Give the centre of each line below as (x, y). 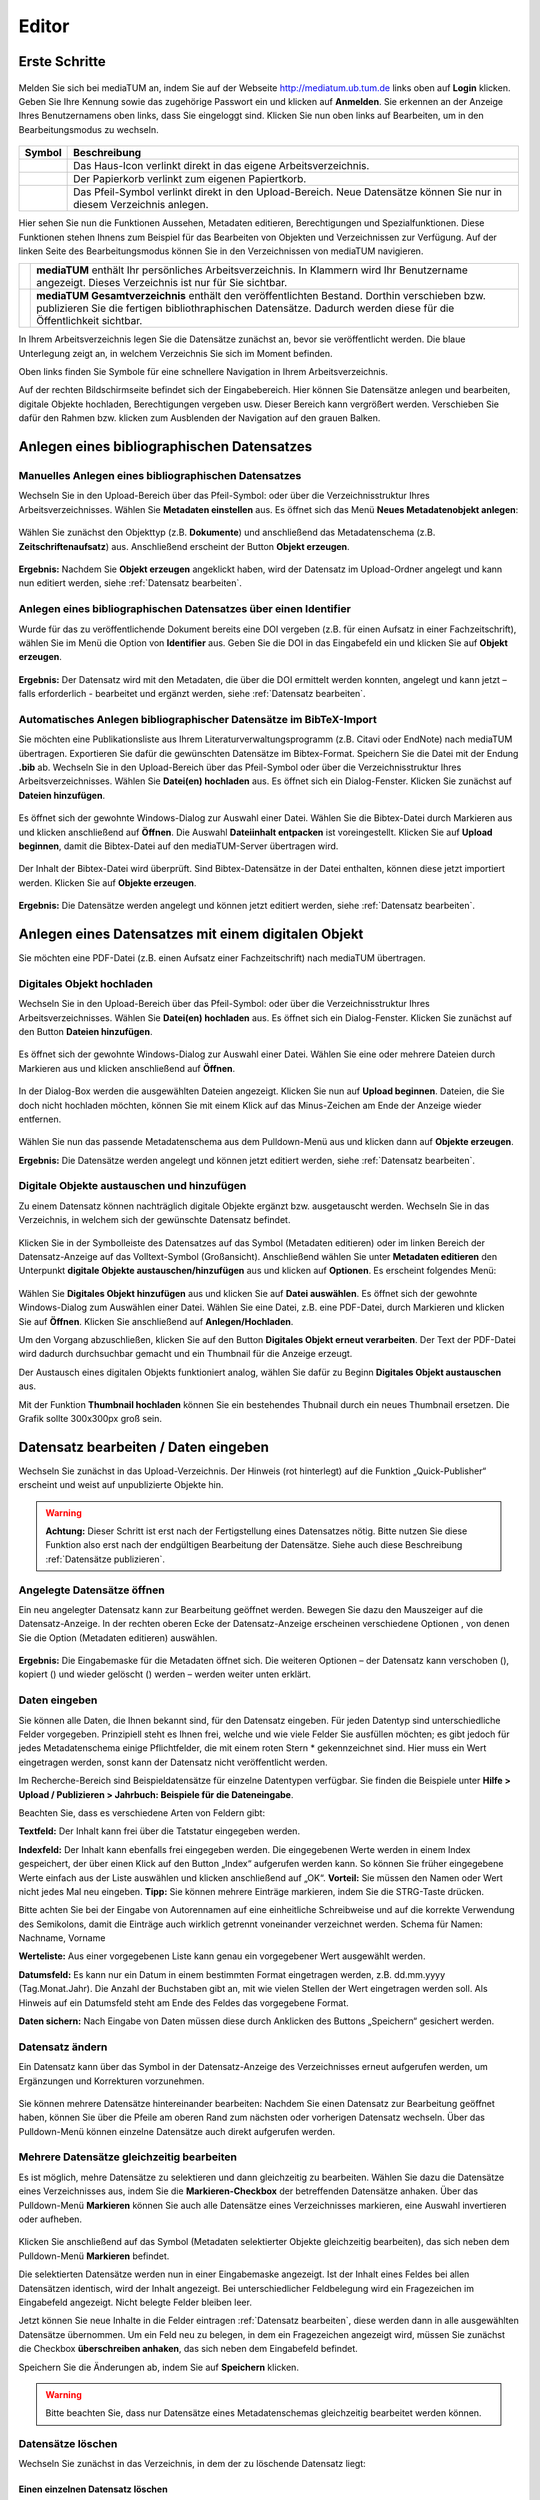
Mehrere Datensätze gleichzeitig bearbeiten (127, 2157)
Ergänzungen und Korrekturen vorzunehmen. (111, 2081)
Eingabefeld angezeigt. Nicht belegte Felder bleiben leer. (135, 2302)
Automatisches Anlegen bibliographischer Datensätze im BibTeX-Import (197, 719)
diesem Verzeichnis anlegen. (141, 205)
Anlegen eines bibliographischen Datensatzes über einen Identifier (185, 609)
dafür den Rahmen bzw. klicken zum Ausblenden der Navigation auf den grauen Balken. (199, 418)
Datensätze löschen (68, 2444)
